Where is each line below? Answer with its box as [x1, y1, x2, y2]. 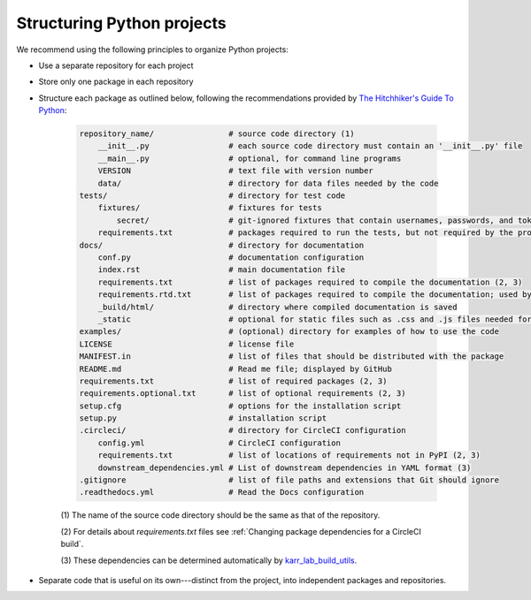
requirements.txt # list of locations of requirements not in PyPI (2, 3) [97, 451, 481, 460]
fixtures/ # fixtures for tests [97, 203, 322, 213]
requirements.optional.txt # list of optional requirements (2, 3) [79, 389, 406, 399]
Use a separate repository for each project [38, 60, 194, 71]
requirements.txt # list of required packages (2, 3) [79, 376, 388, 386]
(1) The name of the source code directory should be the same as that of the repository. [60, 510, 381, 520]
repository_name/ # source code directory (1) [79, 129, 355, 139]
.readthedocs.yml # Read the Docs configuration [79, 487, 365, 497]
